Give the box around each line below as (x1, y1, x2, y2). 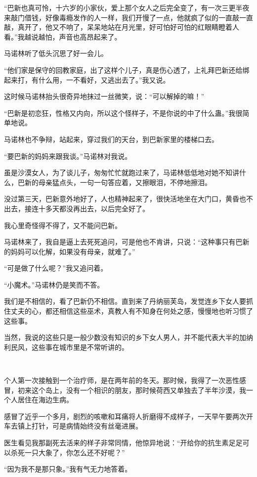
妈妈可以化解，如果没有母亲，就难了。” (10, 246, 135, 256)
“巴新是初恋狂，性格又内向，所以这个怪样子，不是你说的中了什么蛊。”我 (4, 107, 236, 118)
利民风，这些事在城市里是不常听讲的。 (4, 341, 128, 352)
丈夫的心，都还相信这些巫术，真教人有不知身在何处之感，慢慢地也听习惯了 (10, 306, 253, 316)
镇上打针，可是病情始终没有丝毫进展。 (17, 421, 142, 431)
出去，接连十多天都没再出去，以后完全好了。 (4, 203, 149, 213)
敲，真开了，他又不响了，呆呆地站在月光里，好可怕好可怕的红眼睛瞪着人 (4, 22, 239, 32)
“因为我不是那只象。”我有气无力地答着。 (4, 464, 132, 474)
